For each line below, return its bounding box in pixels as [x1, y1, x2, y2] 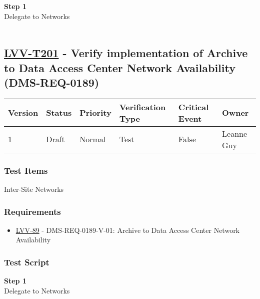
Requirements [4, 205, 61, 217]
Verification [119, 101, 166, 113]
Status [46, 107, 72, 119]
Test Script [4, 255, 49, 268]
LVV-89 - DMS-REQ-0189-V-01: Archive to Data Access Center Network [15, 224, 240, 235]
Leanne [222, 127, 247, 139]
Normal [79, 133, 106, 145]
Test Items [4, 164, 48, 176]
